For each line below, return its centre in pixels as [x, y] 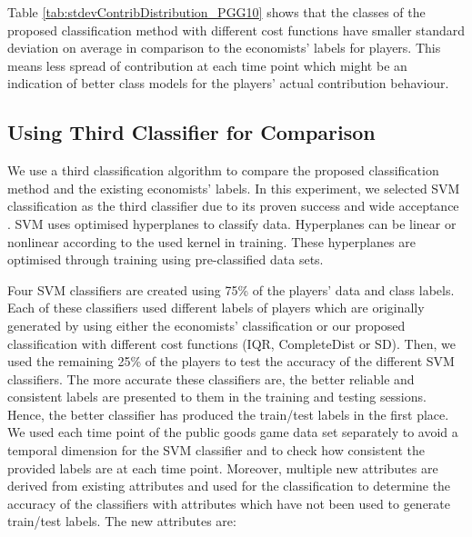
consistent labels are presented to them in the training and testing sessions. [217, 397]
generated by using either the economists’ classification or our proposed [206, 325]
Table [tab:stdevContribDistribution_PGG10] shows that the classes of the [216, 12]
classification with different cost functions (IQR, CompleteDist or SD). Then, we [231, 343]
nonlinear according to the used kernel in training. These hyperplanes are [211, 241]
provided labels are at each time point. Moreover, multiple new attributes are [223, 467]
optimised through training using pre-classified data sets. [166, 259]
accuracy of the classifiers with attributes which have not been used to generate [229, 503]
